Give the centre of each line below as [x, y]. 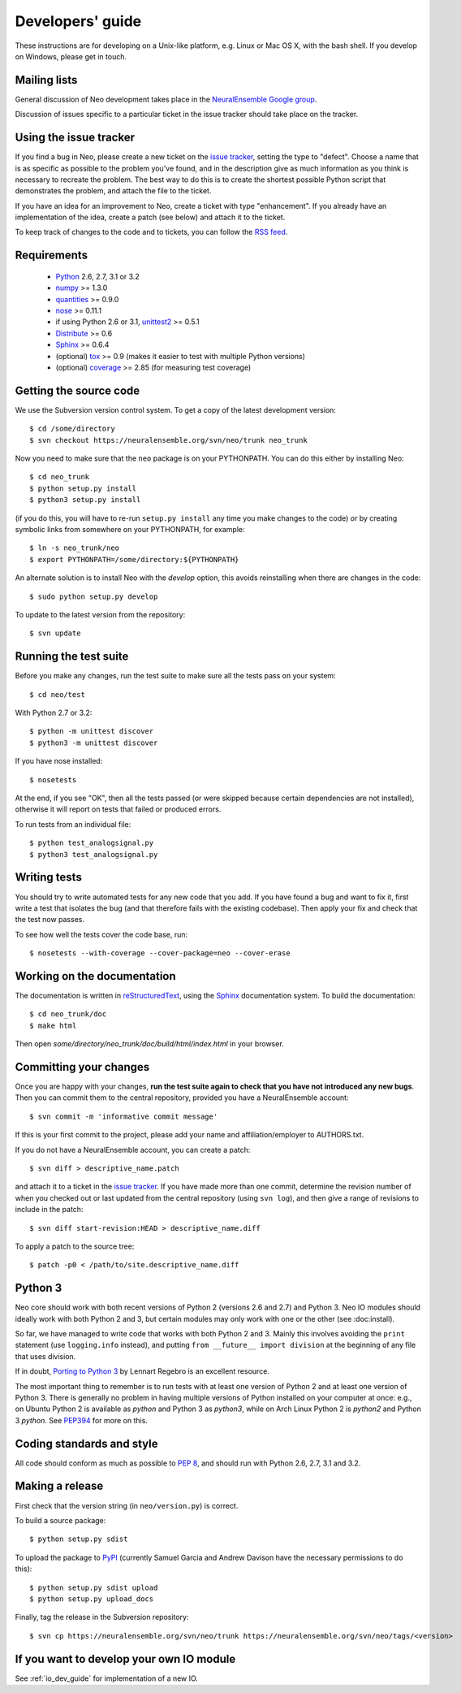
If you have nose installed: [59, 761]
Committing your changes [82, 1067]
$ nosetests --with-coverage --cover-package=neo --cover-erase [160, 953]
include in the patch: [49, 1210]
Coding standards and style [86, 1443]
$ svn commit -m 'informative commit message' [124, 1116]
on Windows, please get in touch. [71, 56]
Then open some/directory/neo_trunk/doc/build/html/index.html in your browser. [149, 1044]
